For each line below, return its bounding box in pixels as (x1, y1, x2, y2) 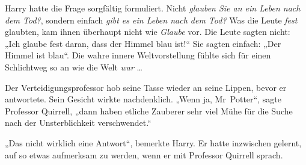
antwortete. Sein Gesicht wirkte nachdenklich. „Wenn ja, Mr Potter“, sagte (5, 93, 281, 105)
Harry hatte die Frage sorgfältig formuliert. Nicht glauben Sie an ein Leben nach (5, 2, 301, 14)
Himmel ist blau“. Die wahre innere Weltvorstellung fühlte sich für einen (5, 49, 271, 61)
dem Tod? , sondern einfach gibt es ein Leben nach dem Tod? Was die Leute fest (5, 13, 298, 26)
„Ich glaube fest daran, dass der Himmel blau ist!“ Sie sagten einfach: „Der (5, 37, 281, 49)
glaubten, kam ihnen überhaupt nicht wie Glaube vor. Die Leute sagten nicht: (5, 25, 290, 38)
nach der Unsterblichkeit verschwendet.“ (5, 116, 151, 129)
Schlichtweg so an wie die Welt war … (5, 60, 142, 73)
